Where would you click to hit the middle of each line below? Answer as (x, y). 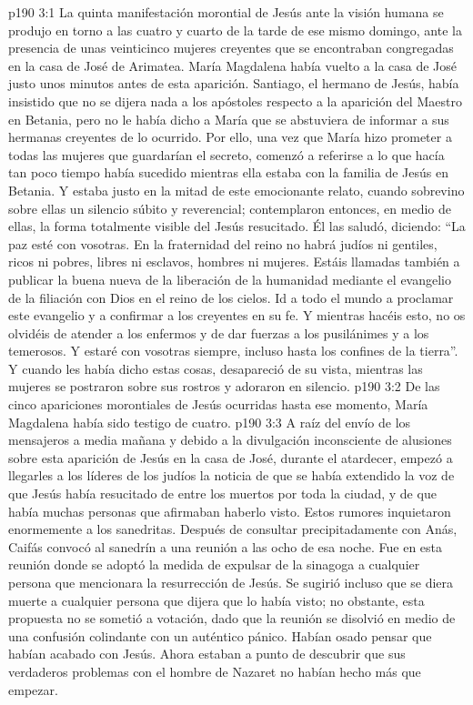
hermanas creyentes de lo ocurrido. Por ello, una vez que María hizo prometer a (230, 137)
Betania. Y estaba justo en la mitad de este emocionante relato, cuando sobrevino (236, 190)
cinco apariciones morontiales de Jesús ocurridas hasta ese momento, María (218, 404)
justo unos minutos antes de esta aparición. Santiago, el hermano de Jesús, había (234, 83)
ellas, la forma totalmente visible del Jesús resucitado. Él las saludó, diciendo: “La (237, 226)
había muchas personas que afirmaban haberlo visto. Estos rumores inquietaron (230, 511)
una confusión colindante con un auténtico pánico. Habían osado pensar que (220, 635)
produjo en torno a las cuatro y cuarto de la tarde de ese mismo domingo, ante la (235, 30)
